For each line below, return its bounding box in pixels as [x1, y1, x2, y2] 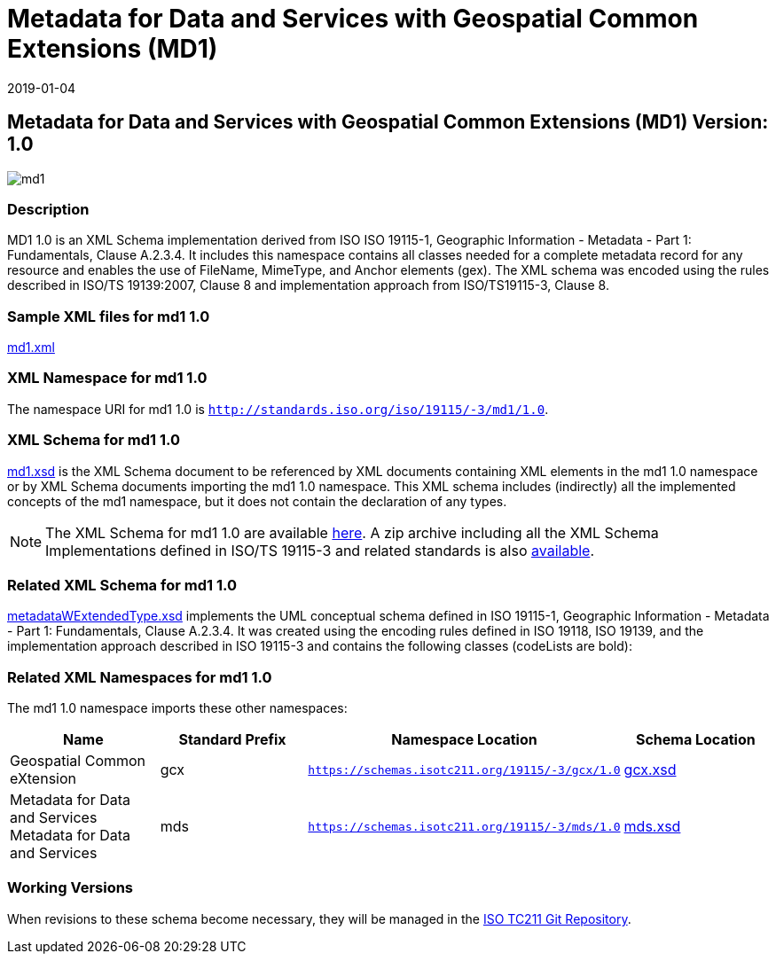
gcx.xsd [623, 761, 677, 779]
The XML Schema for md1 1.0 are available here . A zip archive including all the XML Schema [45, 523, 659, 542]
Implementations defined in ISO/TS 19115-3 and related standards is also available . [45, 541, 594, 559]
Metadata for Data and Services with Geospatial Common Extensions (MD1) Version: [7, 111, 769, 134]
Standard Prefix [178, 731, 286, 749]
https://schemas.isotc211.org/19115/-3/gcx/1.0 [308, 762, 621, 777]
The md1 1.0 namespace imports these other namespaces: [7, 700, 348, 716]
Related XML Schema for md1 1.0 [7, 575, 237, 594]
